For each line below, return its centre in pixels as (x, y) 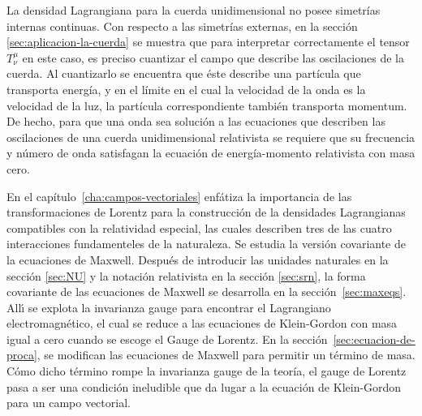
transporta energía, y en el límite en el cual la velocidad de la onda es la (186, 89)
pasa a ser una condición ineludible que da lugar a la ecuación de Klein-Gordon (204, 386)
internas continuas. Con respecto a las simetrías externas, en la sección (182, 26)
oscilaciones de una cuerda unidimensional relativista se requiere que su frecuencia (211, 137)
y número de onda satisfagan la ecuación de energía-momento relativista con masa (211, 153)
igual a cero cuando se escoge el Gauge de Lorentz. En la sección (167, 339)
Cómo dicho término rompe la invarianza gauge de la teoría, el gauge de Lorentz (207, 371)
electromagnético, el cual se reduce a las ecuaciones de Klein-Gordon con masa (202, 323)
